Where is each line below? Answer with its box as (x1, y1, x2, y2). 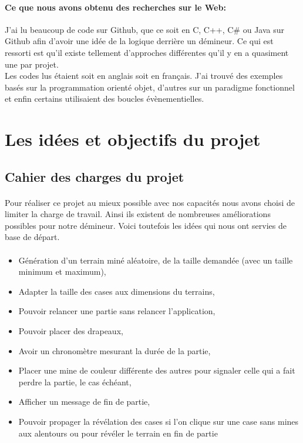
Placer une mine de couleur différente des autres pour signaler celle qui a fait (18, 364, 295, 377)
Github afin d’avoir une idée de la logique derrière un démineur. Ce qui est (5, 35, 274, 47)
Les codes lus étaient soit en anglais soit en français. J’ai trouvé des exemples (5, 69, 283, 82)
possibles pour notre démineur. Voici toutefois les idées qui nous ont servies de (5, 219, 287, 231)
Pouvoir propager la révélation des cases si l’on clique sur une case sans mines (18, 415, 299, 428)
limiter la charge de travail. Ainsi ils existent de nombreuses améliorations (5, 208, 271, 220)
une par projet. (5, 58, 59, 70)
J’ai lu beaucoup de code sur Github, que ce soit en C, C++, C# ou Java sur (5, 23, 284, 35)
